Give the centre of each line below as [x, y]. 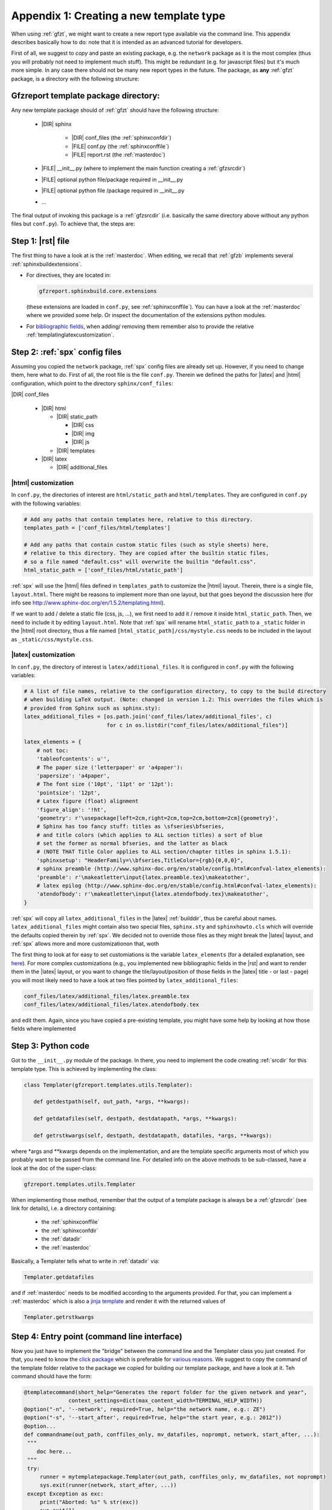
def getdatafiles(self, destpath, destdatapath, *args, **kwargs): [136, 1119]
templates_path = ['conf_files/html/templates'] [97, 528]
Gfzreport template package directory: [85, 96]
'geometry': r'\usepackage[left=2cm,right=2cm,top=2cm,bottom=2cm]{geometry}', [158, 818]
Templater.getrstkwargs [59, 1317]
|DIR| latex [54, 458]
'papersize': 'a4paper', [73, 776]
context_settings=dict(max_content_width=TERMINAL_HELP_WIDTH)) [165, 1401]
